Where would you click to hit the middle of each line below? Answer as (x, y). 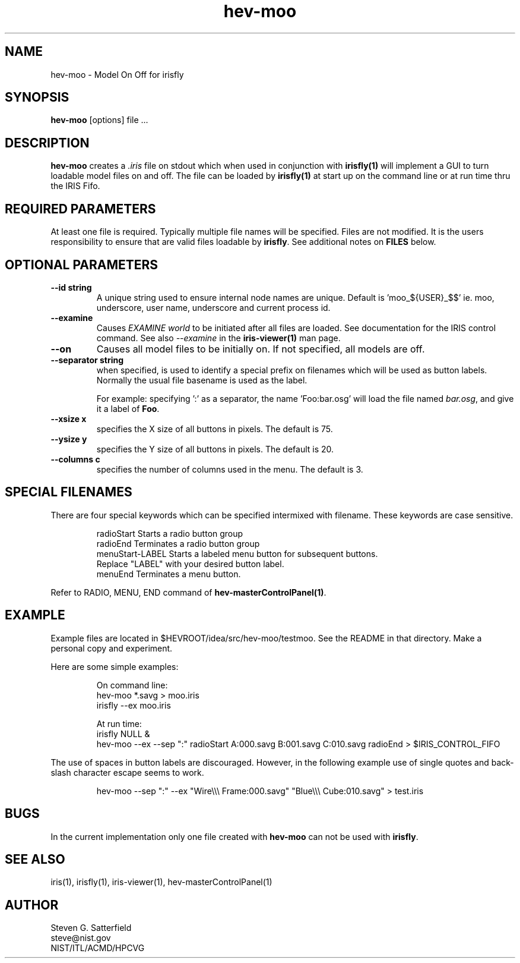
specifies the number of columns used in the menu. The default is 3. (230, 469)
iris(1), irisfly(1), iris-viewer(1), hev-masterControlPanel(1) (161, 882)
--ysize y (69, 439)
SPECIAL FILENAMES (69, 492)
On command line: (132, 685)
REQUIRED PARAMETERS (80, 209)
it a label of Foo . (128, 408)
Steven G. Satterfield (91, 928)
